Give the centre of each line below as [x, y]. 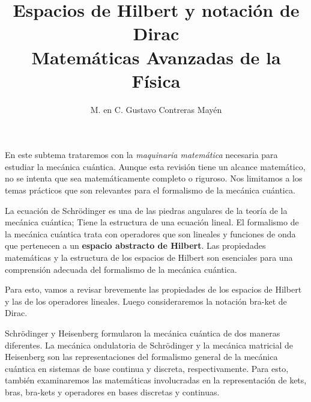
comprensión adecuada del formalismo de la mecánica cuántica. [121, 269]
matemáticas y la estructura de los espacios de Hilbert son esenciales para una [149, 257]
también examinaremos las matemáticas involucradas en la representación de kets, [156, 380]
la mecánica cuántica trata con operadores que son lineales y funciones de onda [150, 233]
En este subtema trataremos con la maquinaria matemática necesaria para [141, 155]
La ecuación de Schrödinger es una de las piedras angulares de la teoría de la [146, 210]
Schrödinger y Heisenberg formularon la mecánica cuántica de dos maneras [143, 333]
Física [156, 80]
